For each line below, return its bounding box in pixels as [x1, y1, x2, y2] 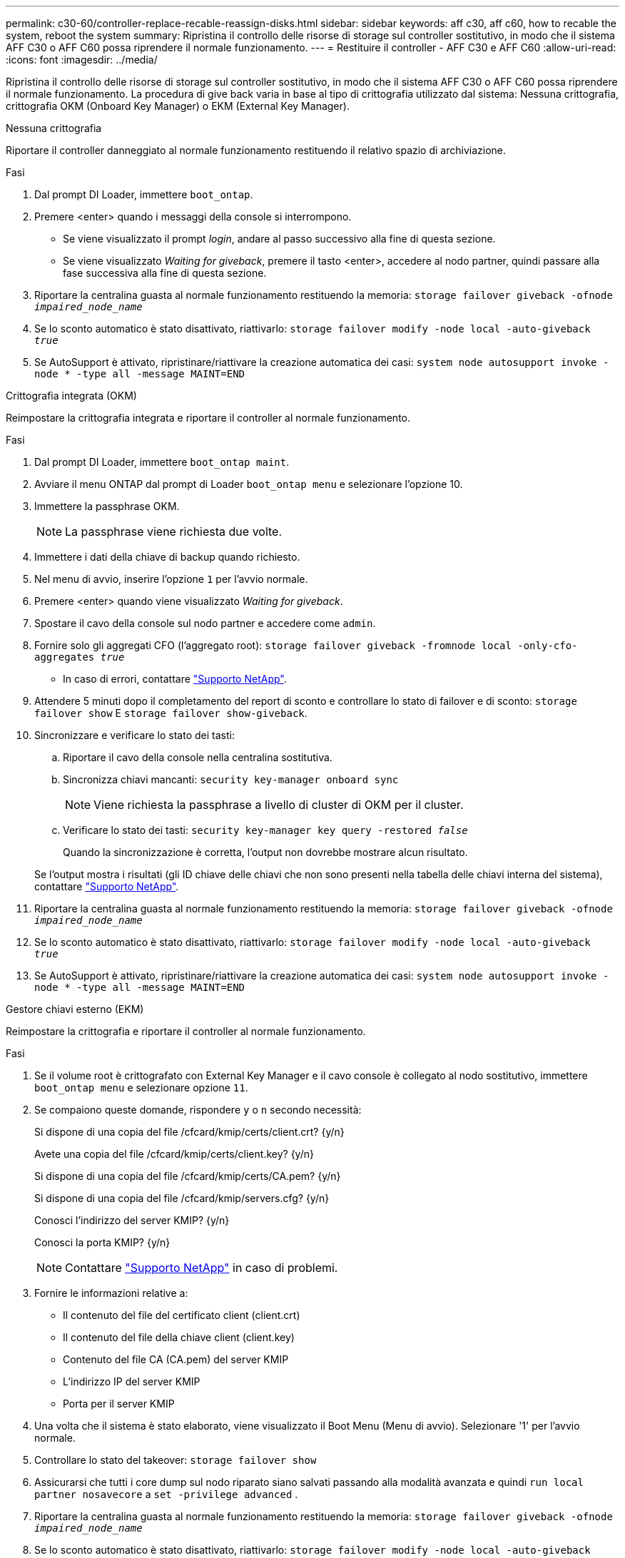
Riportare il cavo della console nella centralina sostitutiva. [63, 751, 332, 763]
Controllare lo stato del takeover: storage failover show [34, 1454, 317, 1466]
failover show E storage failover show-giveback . [34, 707, 308, 719]
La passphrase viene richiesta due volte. [65, 524, 283, 539]
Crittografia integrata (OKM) [6, 389, 137, 402]
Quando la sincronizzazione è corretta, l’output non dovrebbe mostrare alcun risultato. [63, 846, 468, 858]
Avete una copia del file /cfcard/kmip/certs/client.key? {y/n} [34, 1148, 314, 1160]
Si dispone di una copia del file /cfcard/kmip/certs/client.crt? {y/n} [34, 1126, 345, 1138]
